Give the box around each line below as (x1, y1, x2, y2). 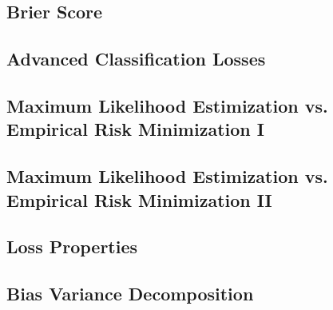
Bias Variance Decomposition (6, 281, 254, 306)
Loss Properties (6, 234, 138, 259)
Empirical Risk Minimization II (6, 187, 272, 212)
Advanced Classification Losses (6, 46, 266, 71)
